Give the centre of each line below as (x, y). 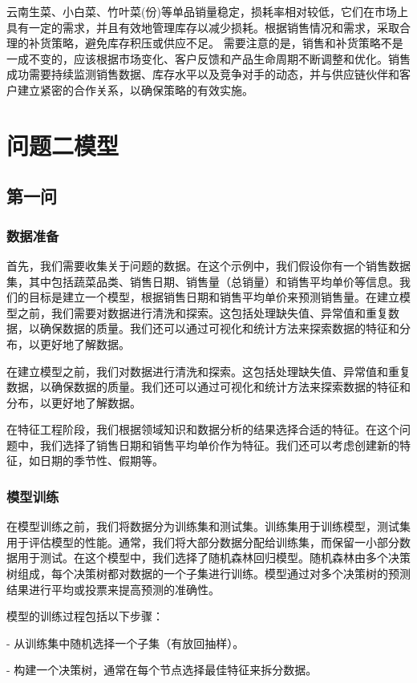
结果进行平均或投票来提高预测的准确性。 (113, 589)
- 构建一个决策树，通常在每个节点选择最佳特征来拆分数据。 (162, 670)
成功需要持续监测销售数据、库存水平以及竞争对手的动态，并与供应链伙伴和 (203, 74)
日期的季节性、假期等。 (101, 461)
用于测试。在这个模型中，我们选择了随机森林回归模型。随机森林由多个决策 (214, 558)
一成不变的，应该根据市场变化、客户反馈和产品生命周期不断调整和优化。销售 (208, 58)
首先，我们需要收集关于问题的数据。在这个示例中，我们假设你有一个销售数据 (208, 265)
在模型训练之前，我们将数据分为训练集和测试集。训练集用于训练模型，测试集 (208, 526)
